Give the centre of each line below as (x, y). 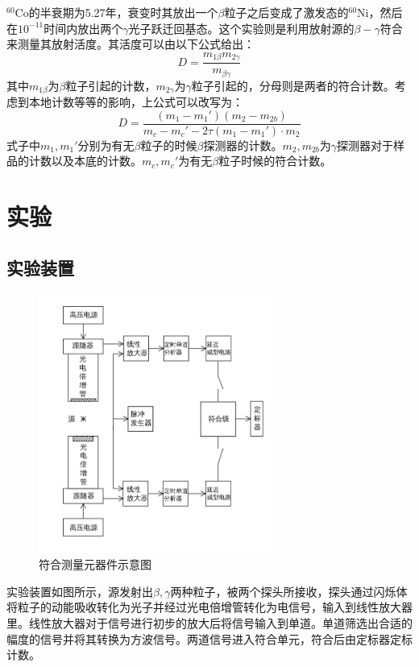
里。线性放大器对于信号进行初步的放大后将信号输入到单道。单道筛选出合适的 (209, 622)
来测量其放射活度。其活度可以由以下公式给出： (131, 44)
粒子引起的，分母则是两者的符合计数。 (293, 85)
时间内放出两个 (83, 28)
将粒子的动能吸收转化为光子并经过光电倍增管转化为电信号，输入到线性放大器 (209, 607)
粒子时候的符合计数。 (275, 161)
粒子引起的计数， (111, 85)
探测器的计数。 (243, 145)
